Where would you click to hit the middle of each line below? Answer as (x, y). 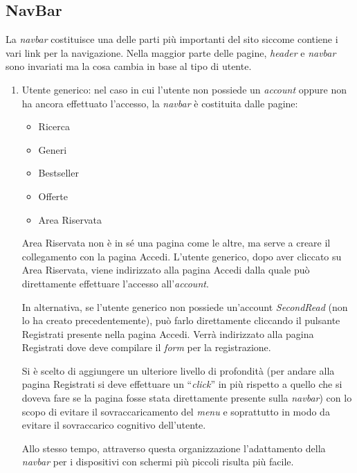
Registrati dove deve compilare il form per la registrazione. (146, 347)
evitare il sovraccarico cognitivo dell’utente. (114, 425)
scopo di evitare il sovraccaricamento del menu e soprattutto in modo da (176, 411)
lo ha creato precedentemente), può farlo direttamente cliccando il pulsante (181, 320)
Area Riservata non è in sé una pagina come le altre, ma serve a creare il (176, 243)
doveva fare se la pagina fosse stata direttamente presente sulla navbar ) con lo (187, 398)
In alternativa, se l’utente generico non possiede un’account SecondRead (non (185, 306)
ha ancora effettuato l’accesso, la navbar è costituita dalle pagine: (160, 103)
